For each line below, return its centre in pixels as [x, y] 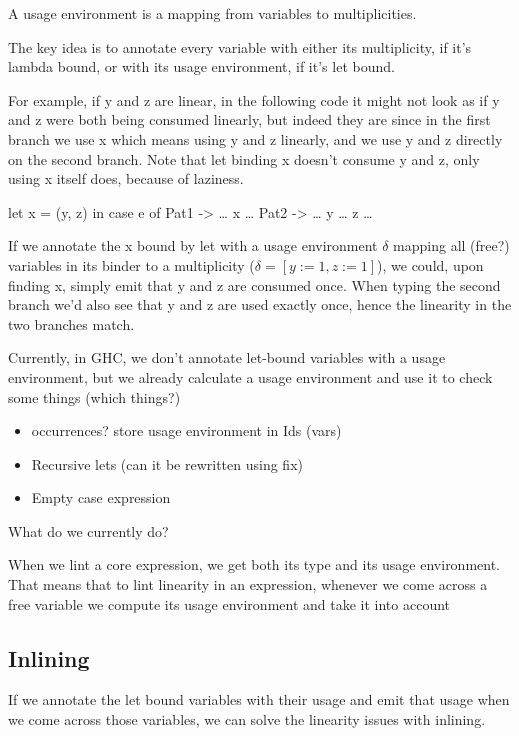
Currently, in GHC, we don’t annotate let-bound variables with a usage [227, 357]
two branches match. [71, 323]
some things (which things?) [94, 396]
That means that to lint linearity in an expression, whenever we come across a [248, 584]
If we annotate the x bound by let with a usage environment [193, 245]
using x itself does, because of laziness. [126, 178]
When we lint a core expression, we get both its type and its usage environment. [254, 564]
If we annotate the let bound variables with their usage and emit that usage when [259, 699]
